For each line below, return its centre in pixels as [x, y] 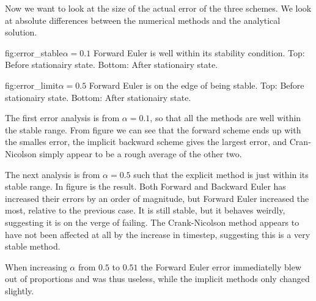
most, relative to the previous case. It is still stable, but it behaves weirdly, [145, 210]
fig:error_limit [32, 85]
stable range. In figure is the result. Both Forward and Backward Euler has [145, 186]
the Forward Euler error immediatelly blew [221, 266]
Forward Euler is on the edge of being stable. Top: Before [197, 85]
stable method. [33, 246]
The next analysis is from [53, 174]
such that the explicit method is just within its [221, 174]
